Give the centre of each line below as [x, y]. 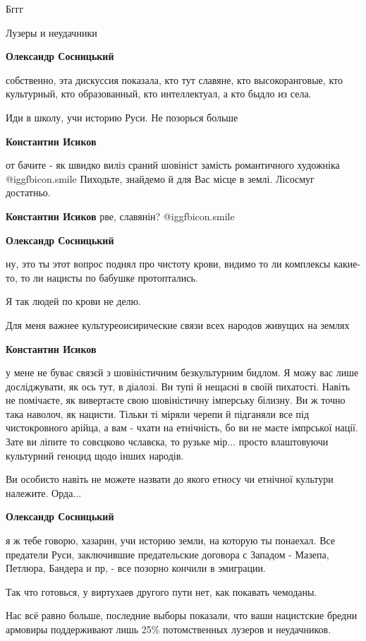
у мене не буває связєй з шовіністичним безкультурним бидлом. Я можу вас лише [182, 372]
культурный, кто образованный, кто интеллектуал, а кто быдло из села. [159, 94]
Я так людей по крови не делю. [73, 301]
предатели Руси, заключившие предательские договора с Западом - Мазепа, [167, 554]
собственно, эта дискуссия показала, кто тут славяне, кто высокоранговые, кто [174, 79]
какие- [347, 264]
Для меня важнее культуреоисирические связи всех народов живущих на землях [178, 324]
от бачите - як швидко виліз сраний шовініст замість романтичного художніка [173, 165]
